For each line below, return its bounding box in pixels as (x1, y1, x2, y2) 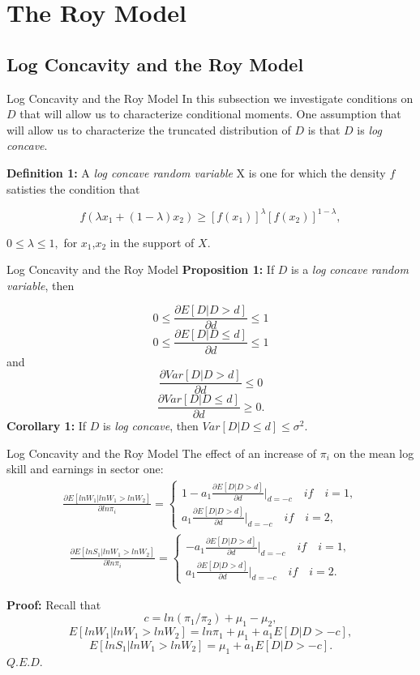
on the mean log (333, 444, 414, 461)
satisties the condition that (6, 180, 140, 197)
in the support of (109, 233, 195, 250)
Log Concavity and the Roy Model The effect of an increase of (6, 444, 316, 461)
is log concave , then (103, 417, 199, 434)
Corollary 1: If (6, 417, 87, 434)
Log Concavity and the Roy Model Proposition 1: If (6, 261, 275, 278)
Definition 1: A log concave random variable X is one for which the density (6, 164, 386, 181)
